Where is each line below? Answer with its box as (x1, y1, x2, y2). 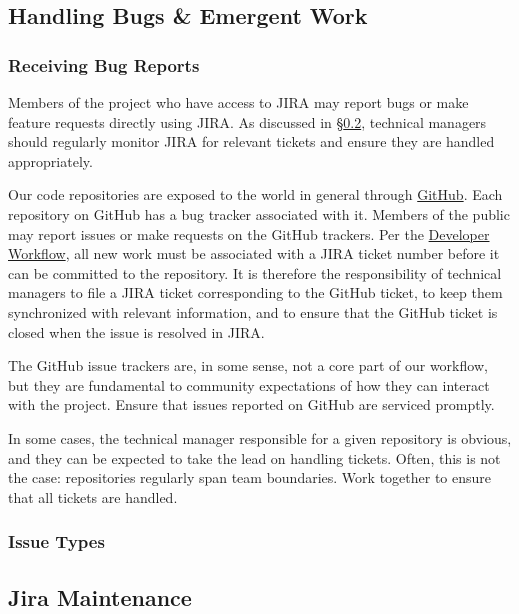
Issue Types (8, 529, 105, 554)
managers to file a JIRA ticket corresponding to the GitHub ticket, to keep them (8, 282, 503, 303)
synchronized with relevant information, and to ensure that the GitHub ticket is (8, 301, 498, 322)
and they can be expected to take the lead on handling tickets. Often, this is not (8, 447, 501, 468)
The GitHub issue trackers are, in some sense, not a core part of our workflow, (8, 355, 488, 376)
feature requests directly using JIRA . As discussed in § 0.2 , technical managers (8, 111, 487, 132)
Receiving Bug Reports (8, 52, 200, 77)
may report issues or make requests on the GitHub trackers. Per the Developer (8, 223, 490, 244)
